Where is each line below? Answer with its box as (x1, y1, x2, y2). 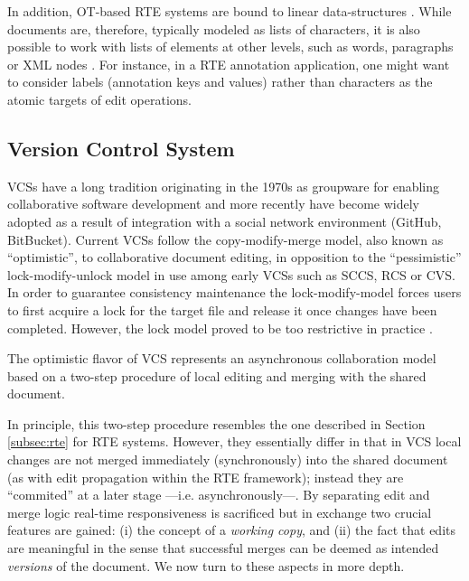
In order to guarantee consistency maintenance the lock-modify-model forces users (7, 283, 462, 302)
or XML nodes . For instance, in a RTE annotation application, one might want (7, 54, 450, 73)
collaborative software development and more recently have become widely (7, 194, 419, 213)
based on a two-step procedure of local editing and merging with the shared (7, 366, 427, 385)
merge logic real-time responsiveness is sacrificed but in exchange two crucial (7, 502, 432, 521)
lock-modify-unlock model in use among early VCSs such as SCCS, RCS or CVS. (7, 265, 456, 284)
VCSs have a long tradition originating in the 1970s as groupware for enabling (7, 176, 440, 195)
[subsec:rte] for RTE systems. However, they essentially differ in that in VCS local (7, 432, 462, 451)
